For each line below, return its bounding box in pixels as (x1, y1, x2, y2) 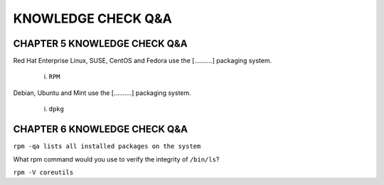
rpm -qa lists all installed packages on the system (13, 142, 201, 150)
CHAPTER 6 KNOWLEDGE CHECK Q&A (13, 123, 188, 135)
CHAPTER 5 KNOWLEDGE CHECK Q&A (13, 38, 188, 50)
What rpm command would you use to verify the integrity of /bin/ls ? (13, 155, 220, 163)
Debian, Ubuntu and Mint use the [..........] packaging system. (13, 89, 191, 97)
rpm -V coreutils (13, 168, 74, 176)
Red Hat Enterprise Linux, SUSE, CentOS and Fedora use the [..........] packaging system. (13, 57, 272, 65)
